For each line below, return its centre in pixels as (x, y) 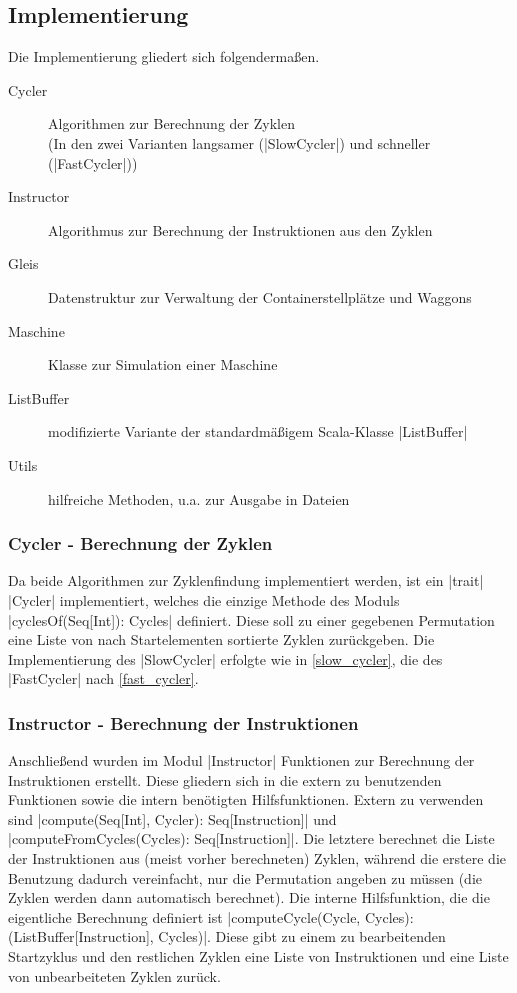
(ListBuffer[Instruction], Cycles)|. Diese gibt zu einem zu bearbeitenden (227, 936)
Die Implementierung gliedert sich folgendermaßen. (164, 56)
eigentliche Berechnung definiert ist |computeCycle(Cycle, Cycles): (211, 916)
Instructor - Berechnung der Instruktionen (183, 722)
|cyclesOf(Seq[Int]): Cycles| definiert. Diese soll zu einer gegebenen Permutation (251, 619)
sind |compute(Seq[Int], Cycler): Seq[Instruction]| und (172, 818)
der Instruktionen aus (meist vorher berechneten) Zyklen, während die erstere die (257, 858)
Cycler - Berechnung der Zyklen (140, 543)
